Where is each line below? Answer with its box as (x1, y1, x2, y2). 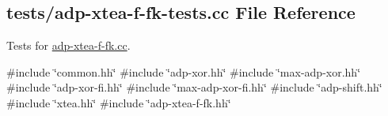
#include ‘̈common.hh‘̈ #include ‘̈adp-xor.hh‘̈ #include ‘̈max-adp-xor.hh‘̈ (6, 63, 361, 80)
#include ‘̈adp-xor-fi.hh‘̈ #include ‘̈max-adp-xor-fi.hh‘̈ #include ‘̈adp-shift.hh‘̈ (6, 79, 382, 95)
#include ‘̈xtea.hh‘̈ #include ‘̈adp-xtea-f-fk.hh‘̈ (6, 94, 231, 110)
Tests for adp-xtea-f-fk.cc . (6, 37, 131, 54)
